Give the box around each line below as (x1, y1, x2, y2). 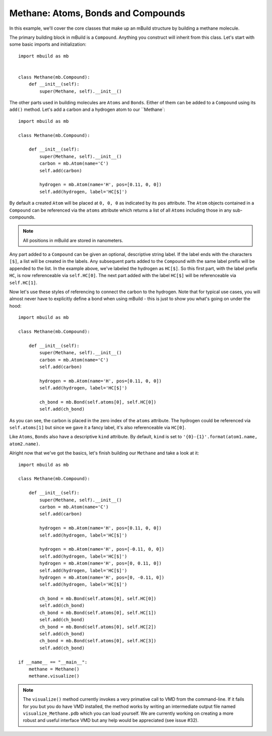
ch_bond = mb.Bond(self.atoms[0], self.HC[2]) (39, 624, 157, 630)
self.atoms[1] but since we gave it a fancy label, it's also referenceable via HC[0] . (9, 425, 186, 431)
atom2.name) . (9, 441, 40, 447)
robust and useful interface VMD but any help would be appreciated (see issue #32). (23, 717, 199, 723)
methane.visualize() (28, 673, 80, 679)
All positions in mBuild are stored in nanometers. (23, 237, 123, 243)
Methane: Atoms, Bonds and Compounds (9, 8, 186, 19)
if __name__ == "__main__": (18, 659, 88, 665)
